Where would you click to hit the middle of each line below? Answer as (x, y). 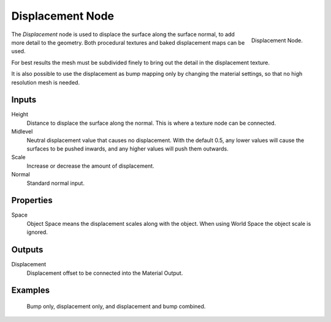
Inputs (24, 100)
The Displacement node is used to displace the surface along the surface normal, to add (123, 34)
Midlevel (22, 132)
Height (20, 114)
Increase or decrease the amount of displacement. (90, 166)
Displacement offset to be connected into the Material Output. (105, 273)
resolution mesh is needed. (45, 82)
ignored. (37, 232)
